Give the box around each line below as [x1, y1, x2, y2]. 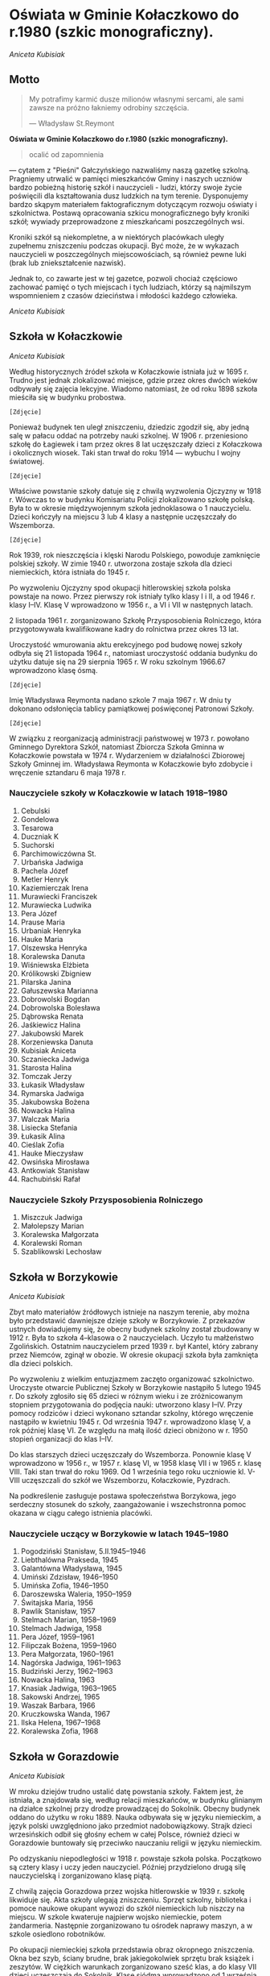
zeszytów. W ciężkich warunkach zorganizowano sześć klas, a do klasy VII [9, 1962, 257, 1972]
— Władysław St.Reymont [28, 118, 115, 128]
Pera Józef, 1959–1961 [20, 1632, 95, 1642]
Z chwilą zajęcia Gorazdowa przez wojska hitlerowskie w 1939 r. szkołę [9, 1887, 245, 1896]
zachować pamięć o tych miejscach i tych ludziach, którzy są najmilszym [9, 282, 252, 292]
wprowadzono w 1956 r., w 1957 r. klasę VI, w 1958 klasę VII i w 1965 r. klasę [9, 1458, 262, 1467]
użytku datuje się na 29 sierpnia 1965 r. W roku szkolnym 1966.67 [9, 657, 226, 666]
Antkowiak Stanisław [20, 1165, 90, 1175]
